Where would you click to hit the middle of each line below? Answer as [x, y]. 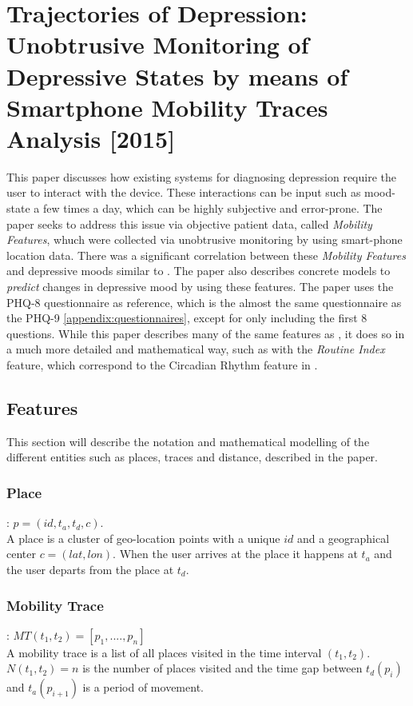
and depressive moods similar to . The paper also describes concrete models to [199, 271]
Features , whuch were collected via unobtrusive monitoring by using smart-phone [205, 239]
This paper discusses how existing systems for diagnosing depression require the [201, 176]
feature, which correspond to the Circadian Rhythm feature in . [162, 365]
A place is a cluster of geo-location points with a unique [143, 538]
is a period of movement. [143, 687]
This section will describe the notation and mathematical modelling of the [188, 441]
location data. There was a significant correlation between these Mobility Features [206, 255]
